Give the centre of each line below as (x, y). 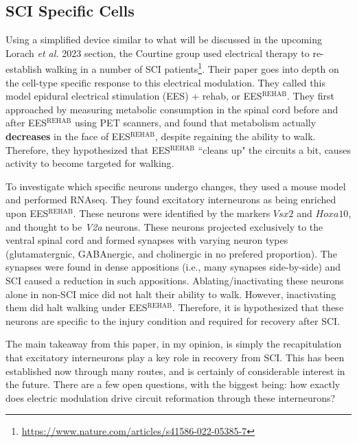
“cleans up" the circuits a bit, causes (274, 149)
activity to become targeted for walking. (90, 163)
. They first (310, 96)
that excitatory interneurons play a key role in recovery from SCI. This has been (175, 357)
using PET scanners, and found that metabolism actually (195, 123)
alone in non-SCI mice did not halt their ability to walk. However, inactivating (171, 294)
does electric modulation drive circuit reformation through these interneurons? (171, 397)
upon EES (27, 213)
